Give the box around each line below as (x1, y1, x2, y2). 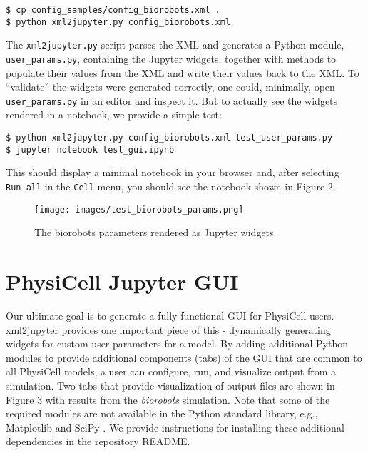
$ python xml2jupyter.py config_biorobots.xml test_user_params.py (6, 133, 333, 143)
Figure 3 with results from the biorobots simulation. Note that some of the (6, 392, 330, 407)
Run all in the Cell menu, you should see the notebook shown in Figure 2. (6, 178, 336, 193)
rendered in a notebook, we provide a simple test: (6, 107, 222, 122)
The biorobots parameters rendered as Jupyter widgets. (34, 225, 277, 240)
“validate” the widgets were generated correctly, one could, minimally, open (6, 79, 335, 94)
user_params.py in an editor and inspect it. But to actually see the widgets (6, 93, 338, 108)
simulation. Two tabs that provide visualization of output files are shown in (6, 377, 335, 392)
